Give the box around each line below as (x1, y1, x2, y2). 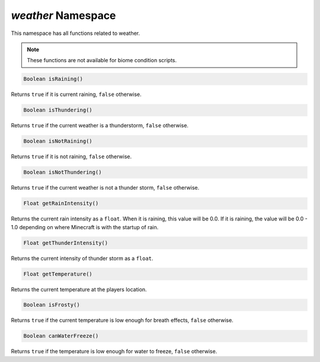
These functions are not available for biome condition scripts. (27, 57, 177, 64)
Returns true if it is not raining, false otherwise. (11, 153, 132, 160)
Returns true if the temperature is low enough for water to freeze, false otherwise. (11, 348, 217, 355)
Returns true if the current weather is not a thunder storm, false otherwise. (11, 184, 200, 191)
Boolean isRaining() (23, 76, 83, 82)
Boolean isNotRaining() (23, 138, 93, 145)
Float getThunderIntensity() (23, 239, 108, 246)
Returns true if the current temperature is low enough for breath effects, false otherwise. (11, 317, 233, 324)
